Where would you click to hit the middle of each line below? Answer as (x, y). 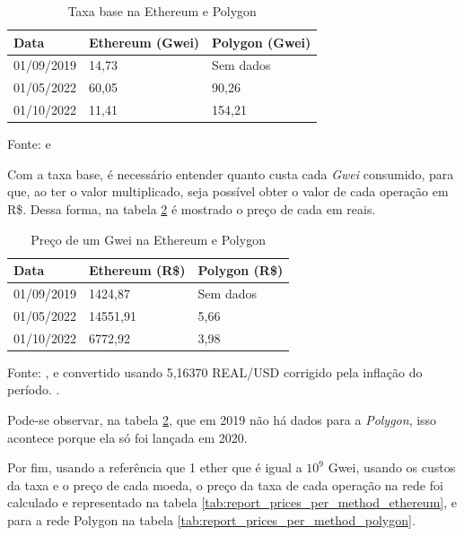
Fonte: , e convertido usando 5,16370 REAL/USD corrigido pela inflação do (215, 372)
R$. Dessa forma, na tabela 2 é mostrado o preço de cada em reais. (192, 209)
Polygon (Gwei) (262, 42)
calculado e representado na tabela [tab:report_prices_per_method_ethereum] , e (232, 502)
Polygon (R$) (241, 270)
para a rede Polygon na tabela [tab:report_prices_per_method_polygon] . (211, 519)
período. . (34, 389)
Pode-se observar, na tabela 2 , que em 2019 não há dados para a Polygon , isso (222, 419)
